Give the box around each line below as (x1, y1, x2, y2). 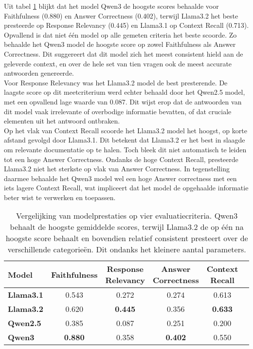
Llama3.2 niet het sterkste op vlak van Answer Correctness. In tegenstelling (4, 164, 230, 174)
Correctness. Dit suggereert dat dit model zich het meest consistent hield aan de (4, 48, 243, 59)
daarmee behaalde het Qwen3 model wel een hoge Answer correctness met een (4, 173, 237, 183)
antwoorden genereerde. (4, 68, 74, 78)
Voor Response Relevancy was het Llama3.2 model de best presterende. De (4, 77, 228, 87)
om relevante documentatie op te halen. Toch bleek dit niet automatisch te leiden (4, 144, 247, 154)
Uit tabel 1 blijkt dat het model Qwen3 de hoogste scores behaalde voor (4, 1, 219, 11)
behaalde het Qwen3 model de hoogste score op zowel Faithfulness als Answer (4, 39, 236, 49)
